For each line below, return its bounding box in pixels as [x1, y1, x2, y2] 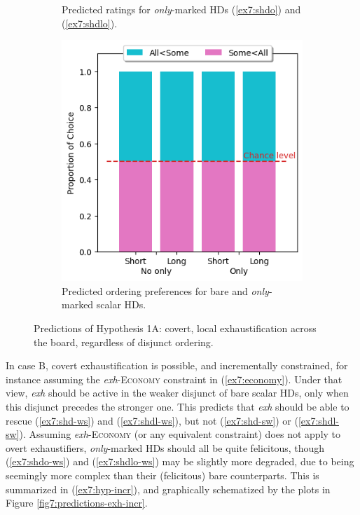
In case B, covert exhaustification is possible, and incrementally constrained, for [6, 358, 348, 373]
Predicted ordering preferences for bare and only [62, 283, 269, 298]
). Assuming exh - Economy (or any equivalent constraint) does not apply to [19, 427, 341, 441]
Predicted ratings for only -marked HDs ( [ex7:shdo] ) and [62, 2, 301, 16]
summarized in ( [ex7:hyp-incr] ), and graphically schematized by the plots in [6, 481, 331, 496]
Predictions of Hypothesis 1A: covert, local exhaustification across [34, 320, 317, 335]
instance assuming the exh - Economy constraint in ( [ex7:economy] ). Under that [6, 371, 342, 386]
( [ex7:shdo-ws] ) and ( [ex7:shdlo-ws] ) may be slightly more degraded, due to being [6, 454, 354, 469]
